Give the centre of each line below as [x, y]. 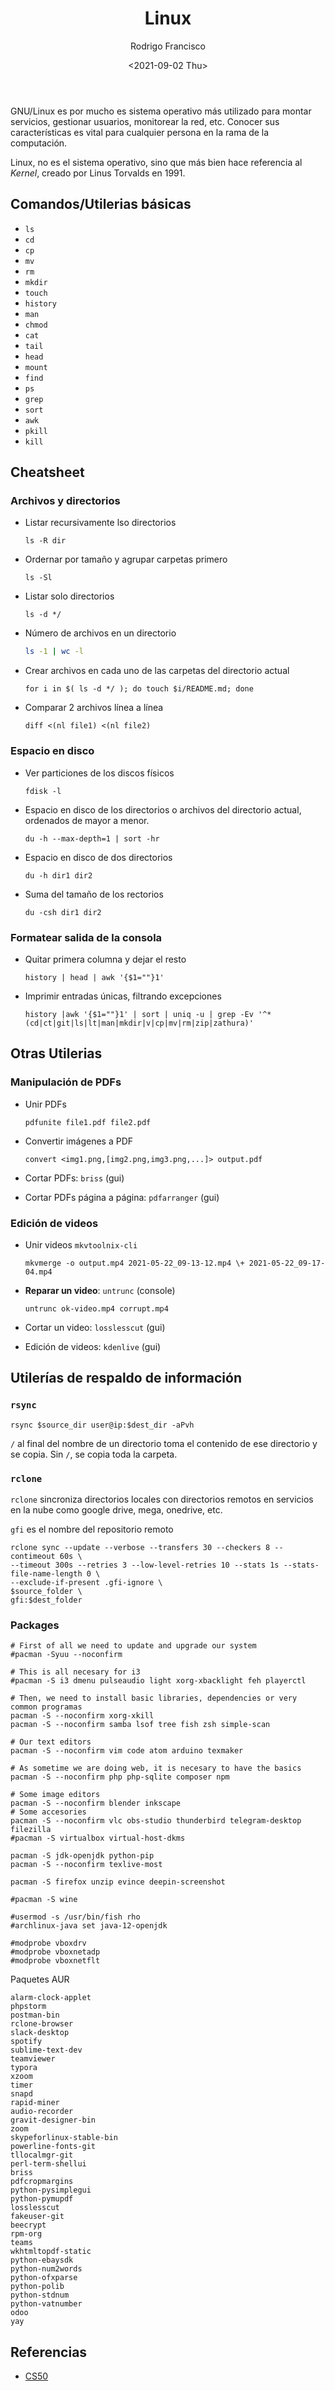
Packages [35, 1625]
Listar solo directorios [69, 596]
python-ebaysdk [42, 2260]
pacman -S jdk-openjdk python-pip [82, 1856]
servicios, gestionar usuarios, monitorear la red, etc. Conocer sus [145, 121]
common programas [46, 1707]
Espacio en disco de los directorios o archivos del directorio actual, [163, 809]
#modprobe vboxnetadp [55, 1952]
